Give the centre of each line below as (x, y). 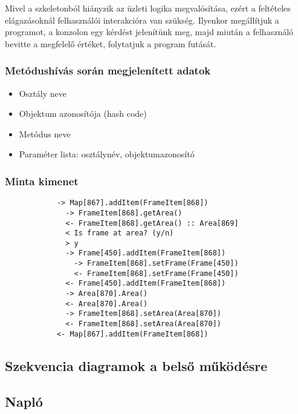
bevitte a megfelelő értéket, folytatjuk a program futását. (111, 43)
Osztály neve (43, 93)
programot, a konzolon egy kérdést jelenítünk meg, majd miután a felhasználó (149, 32)
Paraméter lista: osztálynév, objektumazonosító (107, 154)
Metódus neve (45, 133)
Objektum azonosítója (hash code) (83, 113)
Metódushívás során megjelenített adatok (108, 71)
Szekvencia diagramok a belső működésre (136, 365)
